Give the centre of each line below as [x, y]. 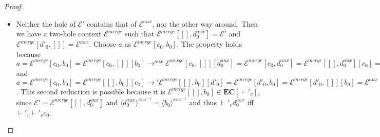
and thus [203, 102]
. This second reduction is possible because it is [91, 91]
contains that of [112, 23]
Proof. [14, 6]
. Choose [102, 44]
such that [140, 34]
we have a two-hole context [59, 34]
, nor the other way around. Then [205, 23]
